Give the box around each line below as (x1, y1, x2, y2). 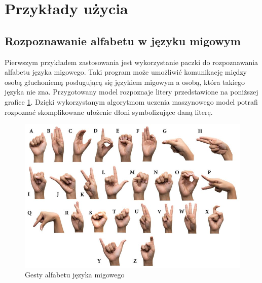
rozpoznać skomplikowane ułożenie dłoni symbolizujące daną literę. (5, 106, 213, 117)
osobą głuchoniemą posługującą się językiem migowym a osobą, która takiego (5, 76, 245, 87)
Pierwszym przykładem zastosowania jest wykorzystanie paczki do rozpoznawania (5, 56, 258, 67)
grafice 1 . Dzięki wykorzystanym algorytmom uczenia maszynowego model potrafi (5, 96, 258, 107)
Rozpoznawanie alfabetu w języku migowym (5, 33, 241, 48)
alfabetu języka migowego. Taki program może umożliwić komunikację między (5, 67, 247, 77)
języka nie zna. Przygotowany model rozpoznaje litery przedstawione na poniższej (5, 86, 258, 97)
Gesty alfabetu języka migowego (25, 269, 125, 280)
